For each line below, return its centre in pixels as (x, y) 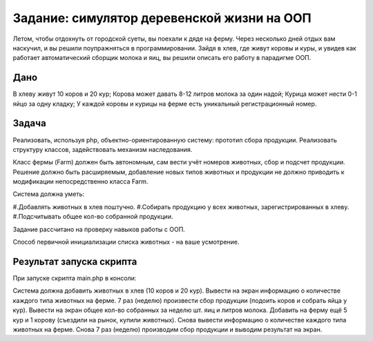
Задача (29, 123)
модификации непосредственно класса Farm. (80, 182)
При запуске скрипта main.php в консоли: (75, 278)
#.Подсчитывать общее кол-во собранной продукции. (93, 217)
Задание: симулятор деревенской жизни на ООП (162, 18)
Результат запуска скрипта (75, 261)
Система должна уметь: (49, 194)
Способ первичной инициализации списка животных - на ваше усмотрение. (126, 242)
